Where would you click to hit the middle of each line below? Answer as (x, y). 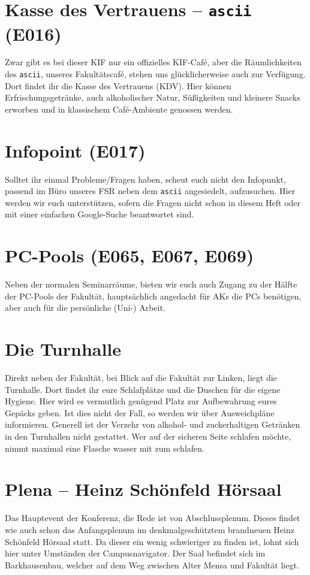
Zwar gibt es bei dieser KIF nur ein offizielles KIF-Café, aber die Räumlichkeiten (153, 62)
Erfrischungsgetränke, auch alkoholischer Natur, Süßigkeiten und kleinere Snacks (153, 97)
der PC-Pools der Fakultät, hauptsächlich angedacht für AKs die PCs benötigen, (153, 296)
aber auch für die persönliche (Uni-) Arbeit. (85, 308)
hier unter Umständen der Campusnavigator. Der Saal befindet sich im (135, 553)
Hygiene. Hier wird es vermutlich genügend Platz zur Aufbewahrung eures (141, 401)
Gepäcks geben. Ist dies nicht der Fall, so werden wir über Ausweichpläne (140, 412)
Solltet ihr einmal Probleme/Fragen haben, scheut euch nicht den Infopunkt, (145, 179)
